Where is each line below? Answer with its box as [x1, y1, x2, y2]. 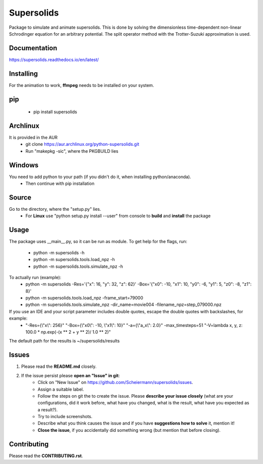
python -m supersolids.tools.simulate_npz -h [33, 263, 123, 269]
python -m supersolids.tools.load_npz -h [33, 257, 115, 262]
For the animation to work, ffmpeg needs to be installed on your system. [9, 82, 154, 88]
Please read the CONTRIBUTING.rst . [9, 453, 83, 459]
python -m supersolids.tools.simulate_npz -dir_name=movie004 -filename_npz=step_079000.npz [25, 302, 222, 307]
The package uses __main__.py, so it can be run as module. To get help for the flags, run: [9, 239, 188, 244]
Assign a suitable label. [38, 386, 84, 392]
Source [9, 193, 32, 202]
